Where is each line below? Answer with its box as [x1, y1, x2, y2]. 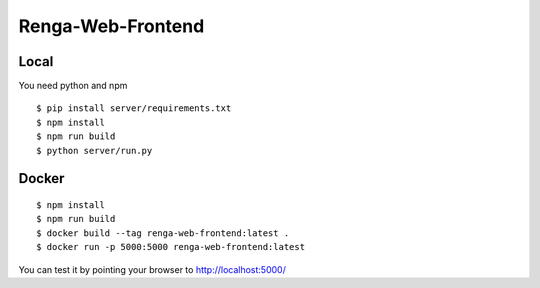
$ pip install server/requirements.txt [36, 103, 232, 114]
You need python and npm [18, 80, 128, 92]
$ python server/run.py [36, 145, 153, 156]
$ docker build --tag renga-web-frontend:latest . [36, 227, 290, 239]
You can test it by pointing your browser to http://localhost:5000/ [18, 263, 287, 275]
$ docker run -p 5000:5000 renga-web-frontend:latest [36, 241, 305, 253]
